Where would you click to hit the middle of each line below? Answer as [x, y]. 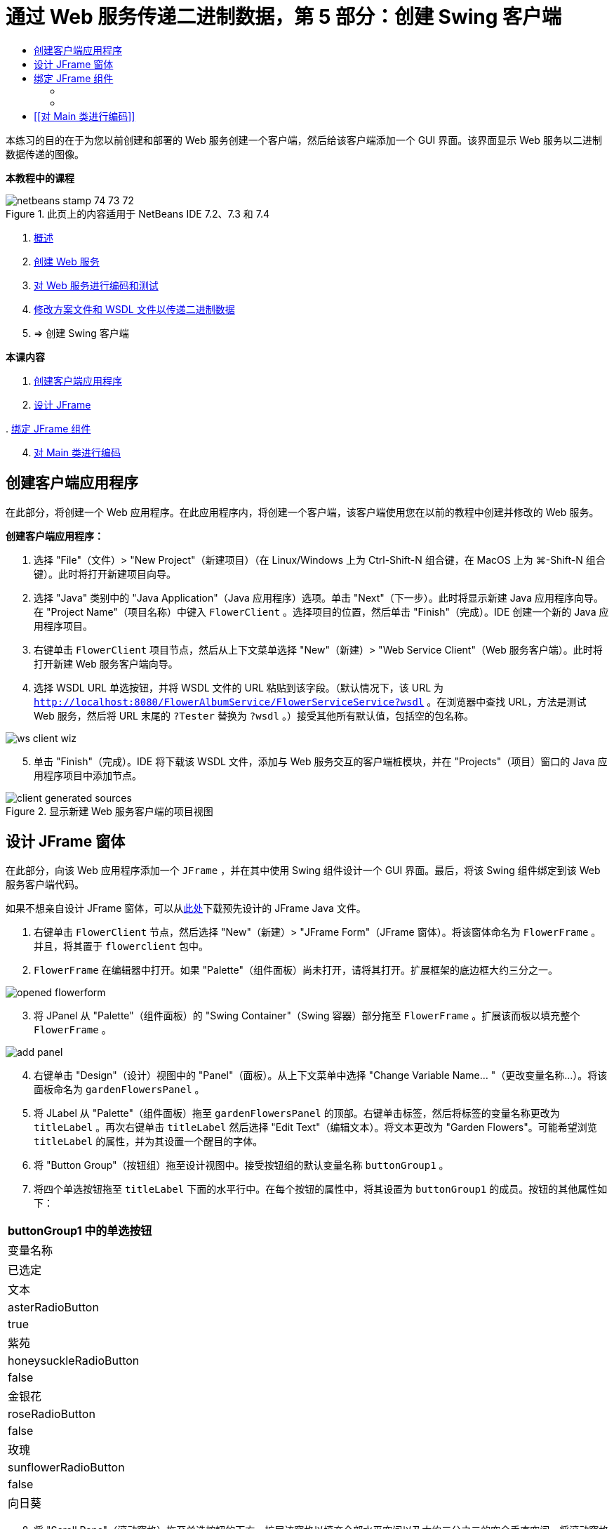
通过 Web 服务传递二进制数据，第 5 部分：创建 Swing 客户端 [284, 17]
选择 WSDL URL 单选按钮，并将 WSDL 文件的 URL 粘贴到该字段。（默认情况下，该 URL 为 [239, 687]
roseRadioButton [52, 1414]
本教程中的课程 [40, 178]
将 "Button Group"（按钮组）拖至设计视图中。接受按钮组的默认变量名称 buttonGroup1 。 [241, 1165]
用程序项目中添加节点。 [88, 775]
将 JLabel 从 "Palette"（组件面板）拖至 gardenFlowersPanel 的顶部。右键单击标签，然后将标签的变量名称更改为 [297, 1113]
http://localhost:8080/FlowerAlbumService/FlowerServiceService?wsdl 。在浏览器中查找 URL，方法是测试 [310, 701]
